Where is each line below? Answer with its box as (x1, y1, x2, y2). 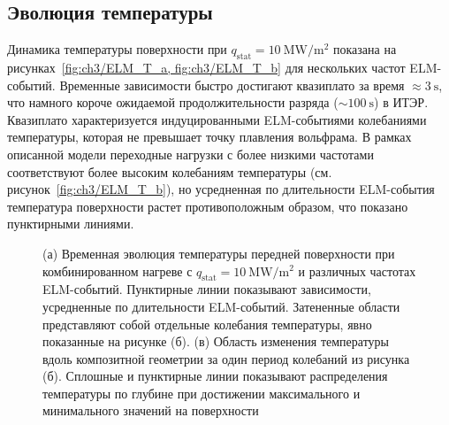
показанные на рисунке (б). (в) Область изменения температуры (42, 332, 389, 351)
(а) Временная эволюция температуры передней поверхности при (42, 243, 395, 262)
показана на (332, 40, 397, 58)
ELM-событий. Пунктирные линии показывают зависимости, (42, 280, 371, 298)
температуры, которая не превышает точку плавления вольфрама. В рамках (7, 127, 412, 146)
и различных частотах (298, 261, 416, 280)
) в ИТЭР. (374, 93, 429, 112)
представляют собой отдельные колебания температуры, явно (42, 314, 372, 333)
